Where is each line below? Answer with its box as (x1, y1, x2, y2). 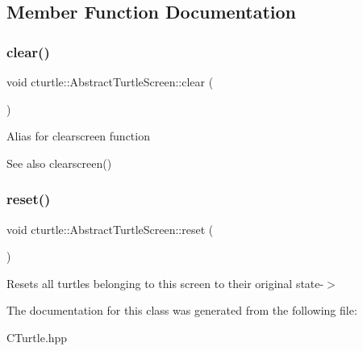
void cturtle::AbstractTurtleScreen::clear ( (6, 73, 214, 90)
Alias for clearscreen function (6, 127, 150, 144)
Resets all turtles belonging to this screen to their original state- (6, 274, 324, 291)
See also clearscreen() (6, 154, 112, 171)
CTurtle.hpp (6, 328, 68, 345)
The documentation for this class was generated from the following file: (6, 302, 357, 319)
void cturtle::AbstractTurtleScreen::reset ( (6, 220, 214, 237)
